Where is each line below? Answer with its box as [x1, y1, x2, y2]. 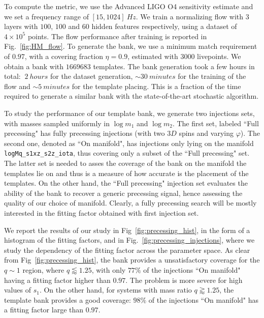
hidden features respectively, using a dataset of [91, 21, 237, 32]
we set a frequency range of [4, 11, 89, 21]
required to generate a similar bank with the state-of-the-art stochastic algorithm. [4, 91, 259, 101]
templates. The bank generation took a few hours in [93, 61, 255, 71]
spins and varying [179, 128, 234, 138]
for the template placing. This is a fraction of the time [72, 80, 241, 91]
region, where [22, 264, 64, 275]
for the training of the [178, 71, 246, 81]
